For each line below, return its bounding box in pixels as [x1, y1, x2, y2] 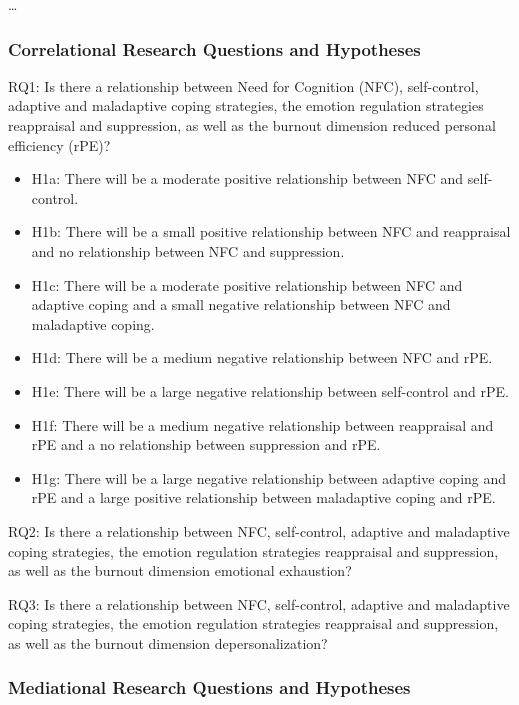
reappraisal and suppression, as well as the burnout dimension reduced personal [8, 115, 496, 135]
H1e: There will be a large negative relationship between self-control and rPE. [31, 380, 509, 401]
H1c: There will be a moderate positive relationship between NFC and [31, 274, 463, 295]
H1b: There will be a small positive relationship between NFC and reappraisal [31, 221, 511, 242]
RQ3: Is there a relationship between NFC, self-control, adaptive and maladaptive [8, 593, 510, 614]
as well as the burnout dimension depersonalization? [8, 632, 328, 653]
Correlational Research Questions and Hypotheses [8, 36, 421, 61]
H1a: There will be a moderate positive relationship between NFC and [31, 168, 464, 189]
